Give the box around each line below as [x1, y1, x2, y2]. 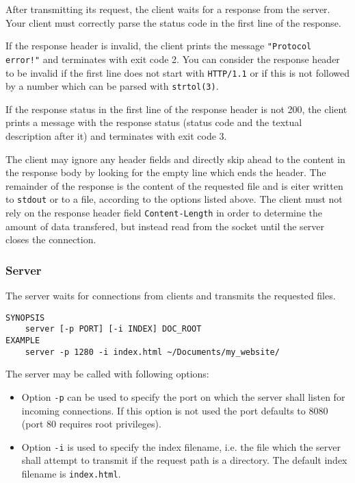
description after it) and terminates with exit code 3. [5, 129, 227, 143]
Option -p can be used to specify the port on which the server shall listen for [21, 389, 345, 404]
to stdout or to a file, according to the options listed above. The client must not [5, 192, 343, 206]
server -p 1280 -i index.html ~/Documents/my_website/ [25, 347, 280, 357]
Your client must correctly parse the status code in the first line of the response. [5, 15, 341, 29]
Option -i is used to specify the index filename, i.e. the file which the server [21, 439, 341, 454]
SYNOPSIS [5, 312, 45, 323]
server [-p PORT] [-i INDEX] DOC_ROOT [25, 324, 202, 334]
